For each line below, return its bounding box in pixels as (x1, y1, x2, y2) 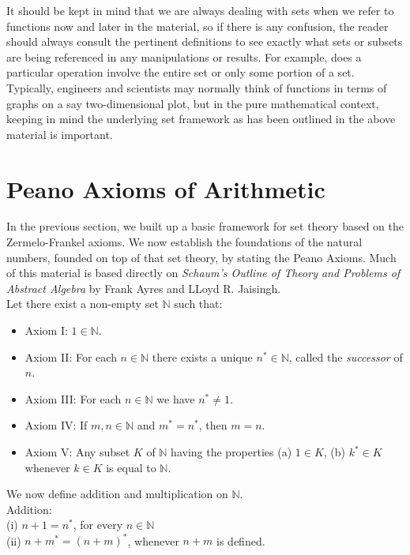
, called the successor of (288, 348, 403, 365)
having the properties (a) (171, 444, 292, 459)
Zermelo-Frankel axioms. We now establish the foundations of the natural (6, 234, 363, 250)
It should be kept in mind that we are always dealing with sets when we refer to (6, 2, 394, 18)
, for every (73, 516, 123, 533)
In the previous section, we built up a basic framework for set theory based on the (6, 218, 404, 234)
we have (156, 390, 195, 407)
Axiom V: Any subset (24, 444, 130, 459)
